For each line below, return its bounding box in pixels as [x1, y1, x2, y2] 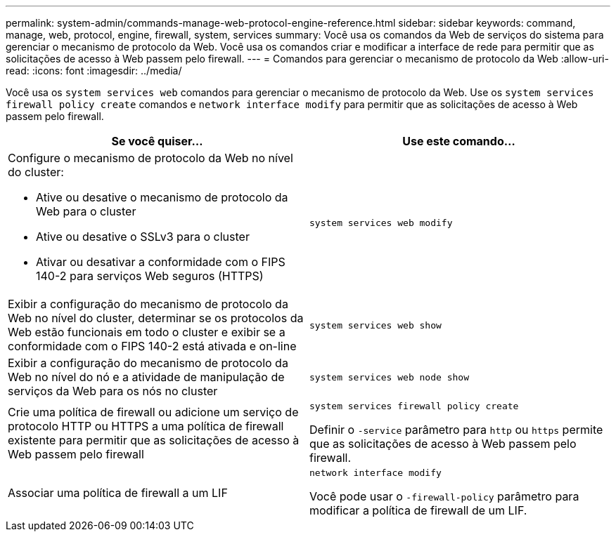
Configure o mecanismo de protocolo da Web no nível [8, 151, 293, 165]
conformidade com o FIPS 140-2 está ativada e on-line [8, 339, 297, 353]
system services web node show [309, 371, 469, 383]
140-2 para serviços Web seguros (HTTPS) [36, 269, 264, 283]
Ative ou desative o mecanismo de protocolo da [36, 190, 288, 204]
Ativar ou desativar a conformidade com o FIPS [36, 255, 285, 269]
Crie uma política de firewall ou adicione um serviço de [8, 404, 299, 419]
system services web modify [309, 217, 453, 228]
